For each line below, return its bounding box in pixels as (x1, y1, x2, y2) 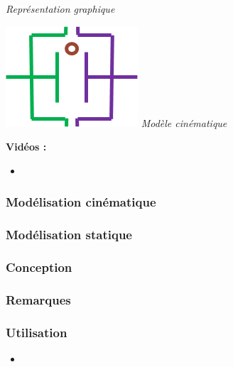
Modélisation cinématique (6, 193, 156, 211)
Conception (6, 258, 72, 275)
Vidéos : (6, 139, 47, 154)
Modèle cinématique (141, 115, 227, 130)
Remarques (6, 290, 71, 308)
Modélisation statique (6, 226, 132, 243)
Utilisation (6, 323, 67, 341)
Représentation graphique (6, 1, 115, 16)
